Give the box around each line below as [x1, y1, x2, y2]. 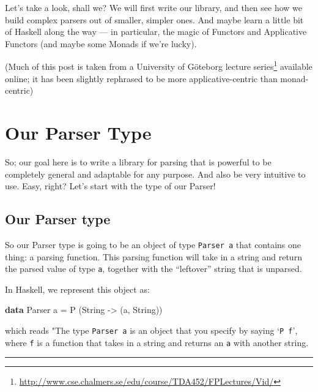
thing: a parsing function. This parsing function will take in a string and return [5, 250, 302, 263]
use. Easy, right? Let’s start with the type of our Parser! [5, 179, 216, 192]
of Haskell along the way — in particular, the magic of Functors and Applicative [5, 25, 307, 38]
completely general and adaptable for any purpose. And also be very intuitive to [5, 167, 306, 180]
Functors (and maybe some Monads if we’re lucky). [5, 37, 197, 50]
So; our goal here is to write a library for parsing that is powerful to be [5, 155, 272, 168]
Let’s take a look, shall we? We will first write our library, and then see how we [5, 1, 302, 13]
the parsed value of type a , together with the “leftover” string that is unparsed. [5, 262, 302, 275]
